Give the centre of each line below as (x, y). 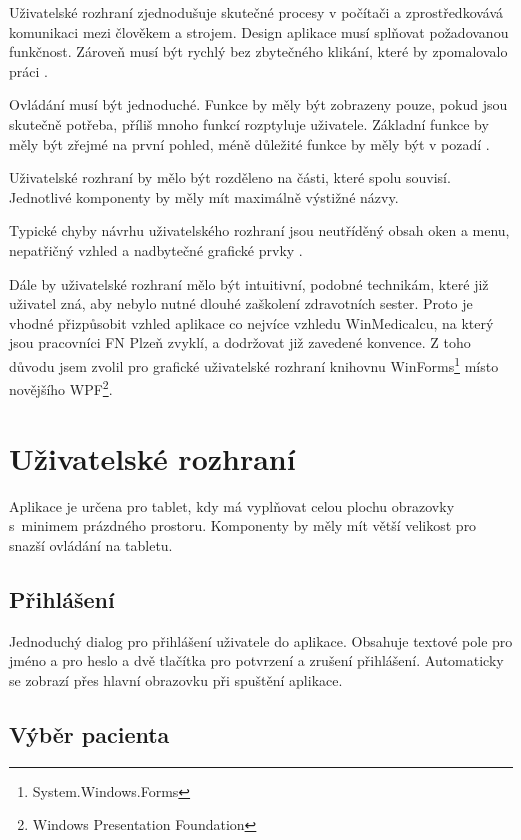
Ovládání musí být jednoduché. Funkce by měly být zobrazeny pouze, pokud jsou (258, 104)
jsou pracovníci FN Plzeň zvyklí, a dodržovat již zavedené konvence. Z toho (240, 342)
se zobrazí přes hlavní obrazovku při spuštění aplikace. (176, 679)
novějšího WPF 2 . (61, 387)
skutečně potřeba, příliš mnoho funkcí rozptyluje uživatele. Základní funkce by (249, 123)
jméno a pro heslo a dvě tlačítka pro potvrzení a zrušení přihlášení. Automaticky (256, 660)
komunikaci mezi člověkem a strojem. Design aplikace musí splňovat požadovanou (259, 31)
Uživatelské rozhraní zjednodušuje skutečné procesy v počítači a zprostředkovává (256, 12)
